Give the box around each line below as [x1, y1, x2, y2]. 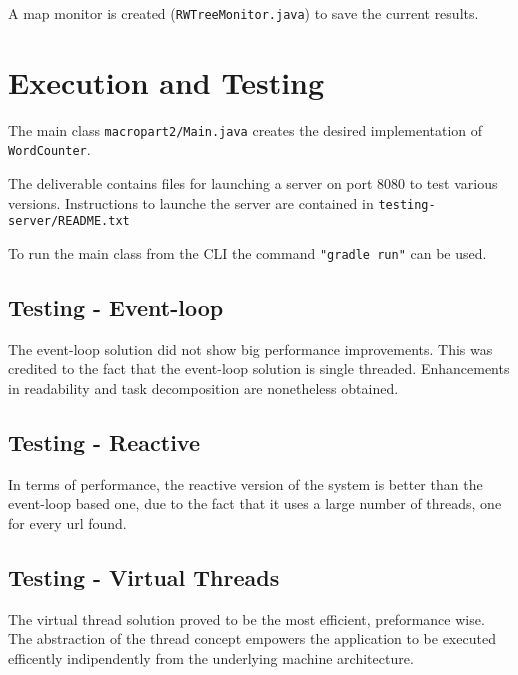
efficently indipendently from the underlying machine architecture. [8, 648, 414, 669]
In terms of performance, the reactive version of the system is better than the [8, 473, 483, 494]
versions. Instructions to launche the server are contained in [8, 192, 374, 213]
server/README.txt [8, 214, 130, 229]
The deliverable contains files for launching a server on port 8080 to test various [8, 173, 498, 194]
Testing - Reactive [8, 427, 200, 458]
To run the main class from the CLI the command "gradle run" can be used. [8, 243, 487, 263]
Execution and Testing [8, 61, 325, 102]
